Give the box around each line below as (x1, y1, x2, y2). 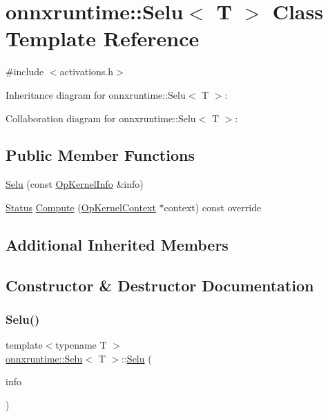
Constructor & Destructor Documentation (6, 274, 314, 295)
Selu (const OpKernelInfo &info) (6, 177, 144, 191)
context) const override (164, 200, 262, 214)
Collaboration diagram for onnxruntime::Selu (6, 110, 196, 125)
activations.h (59, 64, 114, 79)
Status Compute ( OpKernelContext (6, 200, 156, 214)
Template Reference (6, 24, 200, 52)
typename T (55, 338, 107, 352)
